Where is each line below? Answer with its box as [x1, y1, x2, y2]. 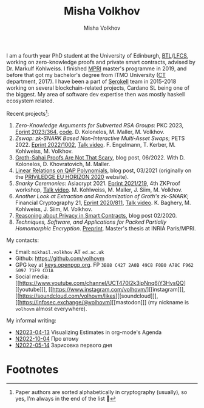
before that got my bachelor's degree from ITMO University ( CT [6, 71, 166, 78]
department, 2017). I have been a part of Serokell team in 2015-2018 [6, 78, 177, 85]
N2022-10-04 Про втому [15, 335, 79, 342]
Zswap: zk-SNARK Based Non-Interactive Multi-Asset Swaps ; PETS [15, 135, 185, 142]
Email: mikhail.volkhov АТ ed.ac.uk [15, 248, 104, 255]
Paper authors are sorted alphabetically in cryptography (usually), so [15, 388, 188, 395]
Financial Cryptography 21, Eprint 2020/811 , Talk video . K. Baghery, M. [15, 199, 191, 206]
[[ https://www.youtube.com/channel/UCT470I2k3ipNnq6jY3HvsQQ [15, 279, 184, 286]
